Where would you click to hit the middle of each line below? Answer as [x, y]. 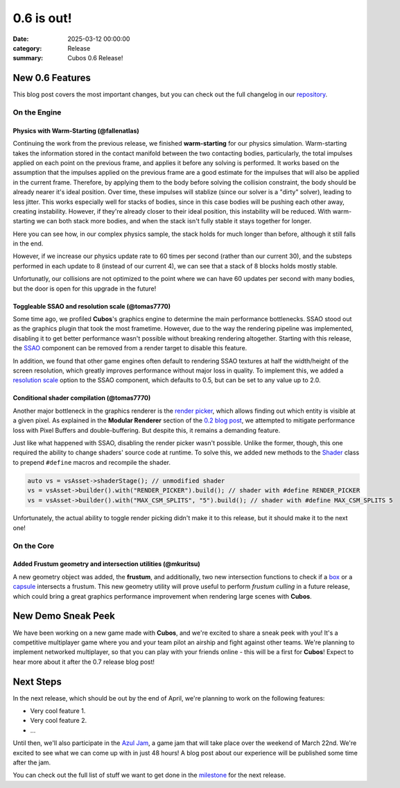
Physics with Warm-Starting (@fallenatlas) [76, 130]
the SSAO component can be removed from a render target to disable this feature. [130, 348]
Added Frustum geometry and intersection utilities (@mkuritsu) [106, 564]
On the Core [34, 546]
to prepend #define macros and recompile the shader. [92, 462]
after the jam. [32, 762]
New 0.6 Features [52, 78]
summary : [28, 58]
